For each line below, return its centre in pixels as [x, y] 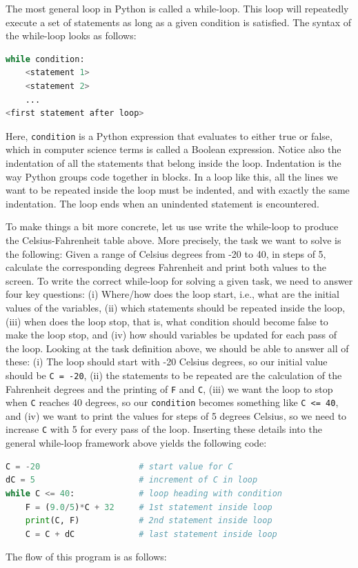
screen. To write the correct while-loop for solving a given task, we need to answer [179, 280]
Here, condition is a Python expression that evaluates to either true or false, [169, 135]
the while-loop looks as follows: [71, 35]
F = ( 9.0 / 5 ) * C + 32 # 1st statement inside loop [149, 507]
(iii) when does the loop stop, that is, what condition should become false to [167, 321]
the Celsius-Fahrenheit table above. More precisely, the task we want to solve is [173, 240]
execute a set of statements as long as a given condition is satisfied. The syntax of [179, 22]
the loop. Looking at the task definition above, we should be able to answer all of [177, 348]
